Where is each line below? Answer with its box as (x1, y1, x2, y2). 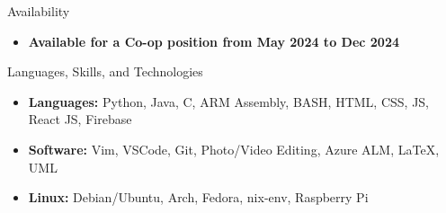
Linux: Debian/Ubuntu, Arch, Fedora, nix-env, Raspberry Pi (28, 188, 369, 207)
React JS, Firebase (28, 110, 132, 129)
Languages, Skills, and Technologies (7, 62, 203, 81)
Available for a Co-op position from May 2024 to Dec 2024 (28, 31, 399, 50)
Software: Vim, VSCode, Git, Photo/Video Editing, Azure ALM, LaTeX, (28, 139, 440, 158)
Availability (7, 2, 70, 20)
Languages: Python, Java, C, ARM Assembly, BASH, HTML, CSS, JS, (28, 92, 430, 111)
